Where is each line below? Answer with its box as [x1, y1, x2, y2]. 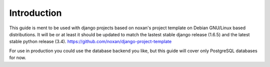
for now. [9, 55, 26, 61]
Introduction [9, 7, 62, 18]
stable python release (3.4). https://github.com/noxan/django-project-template [9, 39, 172, 45]
